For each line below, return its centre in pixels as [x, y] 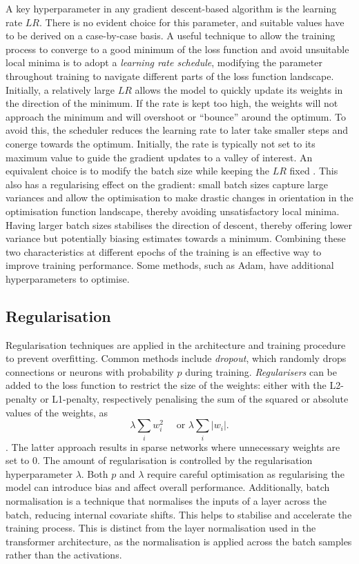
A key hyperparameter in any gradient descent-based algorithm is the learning [171, 8]
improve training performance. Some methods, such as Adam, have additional [170, 265]
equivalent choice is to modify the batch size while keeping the [138, 171]
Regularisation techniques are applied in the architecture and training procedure [176, 344]
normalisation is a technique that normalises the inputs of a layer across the [166, 500]
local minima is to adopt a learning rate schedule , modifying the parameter [164, 62]
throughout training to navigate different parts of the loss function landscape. [170, 75]
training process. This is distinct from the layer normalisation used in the [161, 528]
